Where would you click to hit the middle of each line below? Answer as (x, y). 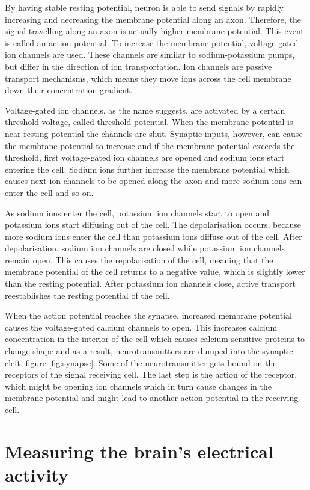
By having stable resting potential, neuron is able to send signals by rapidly (144, 7)
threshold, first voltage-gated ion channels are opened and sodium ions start (145, 157)
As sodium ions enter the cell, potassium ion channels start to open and (137, 213)
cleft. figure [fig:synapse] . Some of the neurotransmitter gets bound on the (141, 362)
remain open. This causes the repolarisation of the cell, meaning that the (139, 259)
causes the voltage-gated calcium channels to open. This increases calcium (141, 327)
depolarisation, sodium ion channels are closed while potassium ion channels (145, 248)
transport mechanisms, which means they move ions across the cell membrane (148, 78)
